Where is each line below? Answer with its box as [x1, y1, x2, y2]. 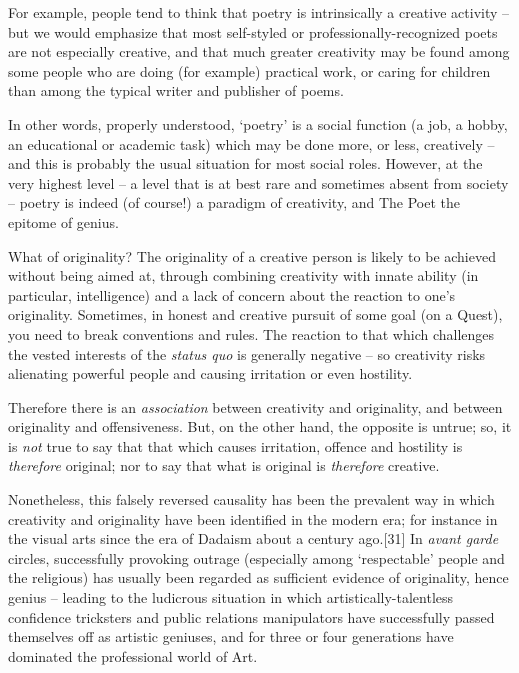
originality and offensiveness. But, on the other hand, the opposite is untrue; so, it [8, 416, 512, 437]
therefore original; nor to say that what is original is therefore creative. [8, 455, 440, 476]
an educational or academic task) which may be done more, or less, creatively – [8, 133, 495, 154]
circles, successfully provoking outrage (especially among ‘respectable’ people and [8, 547, 505, 568]
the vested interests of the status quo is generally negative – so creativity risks [8, 343, 486, 364]
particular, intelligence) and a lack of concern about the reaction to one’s [8, 284, 456, 305]
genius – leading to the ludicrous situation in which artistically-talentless [8, 587, 454, 608]
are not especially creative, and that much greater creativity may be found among [8, 41, 510, 62]
